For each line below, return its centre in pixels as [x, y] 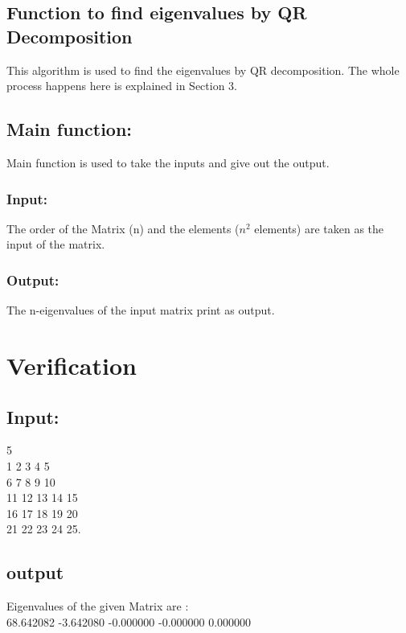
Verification [72, 365]
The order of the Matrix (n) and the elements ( [123, 228]
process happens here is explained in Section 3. [122, 86]
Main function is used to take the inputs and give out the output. [168, 162]
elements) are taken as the [319, 228]
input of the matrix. [56, 244]
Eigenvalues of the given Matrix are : [98, 606]
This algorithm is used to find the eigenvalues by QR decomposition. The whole [203, 70]
